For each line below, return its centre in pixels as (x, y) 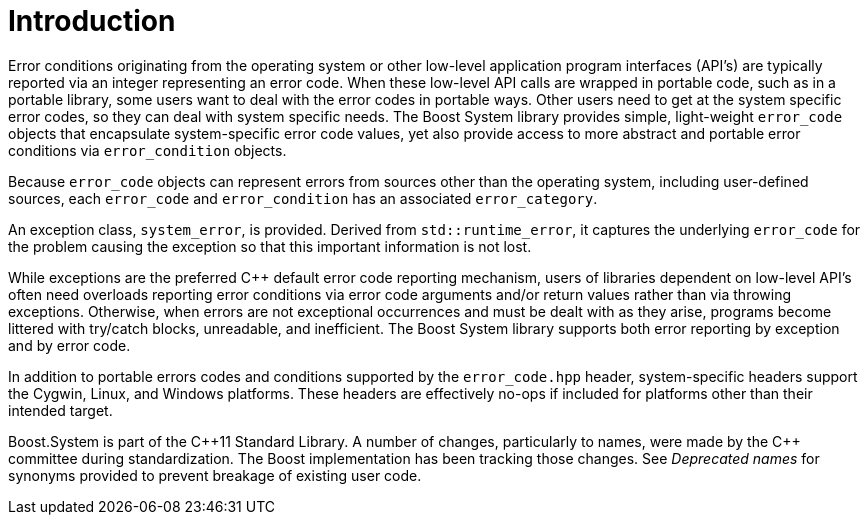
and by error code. (69, 345)
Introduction (92, 21)
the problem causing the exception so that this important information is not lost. (270, 246)
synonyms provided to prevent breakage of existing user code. (215, 475)
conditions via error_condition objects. (147, 150)
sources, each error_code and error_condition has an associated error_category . (303, 198)
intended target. (60, 410)
